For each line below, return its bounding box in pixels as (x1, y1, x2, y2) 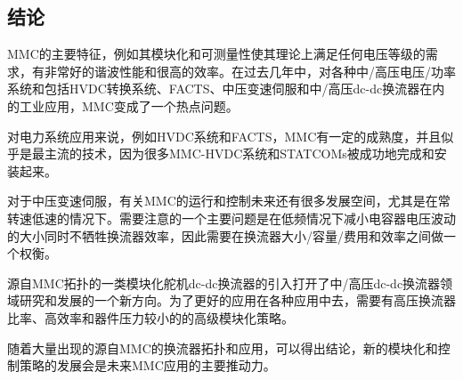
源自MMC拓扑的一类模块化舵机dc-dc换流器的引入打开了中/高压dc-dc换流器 (7, 273, 441, 292)
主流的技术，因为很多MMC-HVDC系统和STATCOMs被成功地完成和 (44, 144, 435, 163)
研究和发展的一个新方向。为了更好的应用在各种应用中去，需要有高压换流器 (19, 291, 456, 310)
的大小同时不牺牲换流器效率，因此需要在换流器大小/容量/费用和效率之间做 (7, 226, 443, 245)
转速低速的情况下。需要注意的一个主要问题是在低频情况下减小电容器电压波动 (7, 208, 456, 227)
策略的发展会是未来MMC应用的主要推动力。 (19, 356, 276, 375)
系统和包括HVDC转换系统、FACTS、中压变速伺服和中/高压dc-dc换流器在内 (7, 79, 445, 98)
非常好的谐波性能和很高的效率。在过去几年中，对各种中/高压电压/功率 (44, 61, 456, 80)
